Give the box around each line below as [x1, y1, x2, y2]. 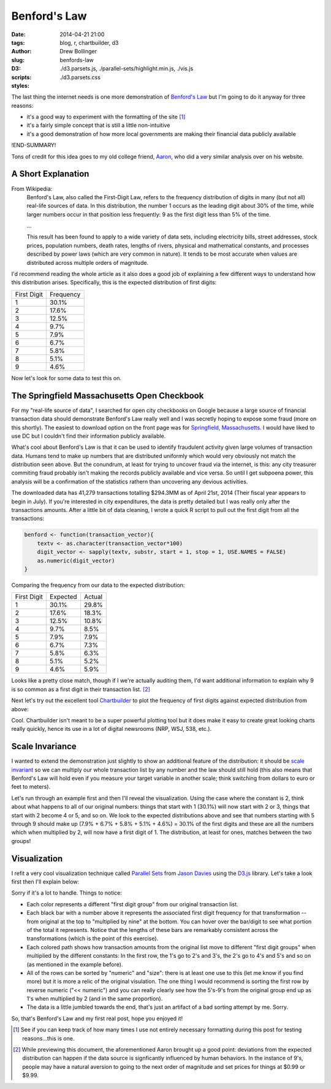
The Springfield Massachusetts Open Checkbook [11, 390, 204, 401]
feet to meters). [11, 783, 51, 790]
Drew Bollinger [59, 48, 97, 55]
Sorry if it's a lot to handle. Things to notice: [11, 889, 123, 896]
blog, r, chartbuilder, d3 [59, 39, 119, 46]
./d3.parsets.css [59, 74, 101, 81]
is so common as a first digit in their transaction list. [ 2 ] [11, 686, 150, 693]
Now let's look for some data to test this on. [11, 374, 122, 381]
